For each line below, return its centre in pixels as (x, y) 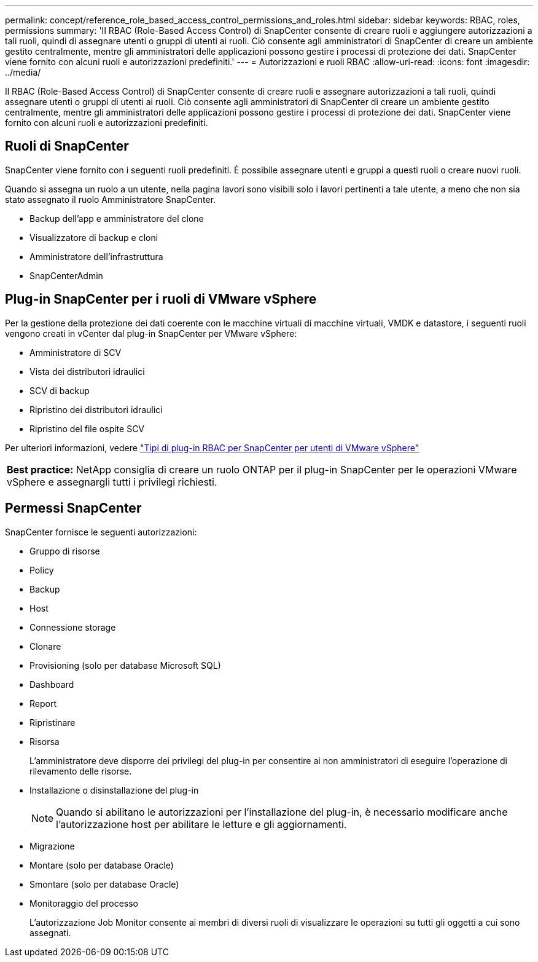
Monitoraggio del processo (84, 903)
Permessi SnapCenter (73, 508)
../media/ (23, 72)
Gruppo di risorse (65, 551)
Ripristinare (53, 722)
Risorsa (45, 741)
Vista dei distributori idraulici (87, 371)
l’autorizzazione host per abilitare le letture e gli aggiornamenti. (201, 824)
